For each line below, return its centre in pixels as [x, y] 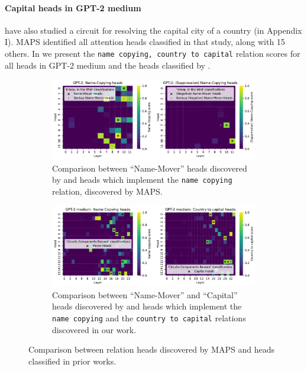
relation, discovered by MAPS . [107, 191]
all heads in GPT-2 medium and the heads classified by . [108, 65]
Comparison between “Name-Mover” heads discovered [150, 168]
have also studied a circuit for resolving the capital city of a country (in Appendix [153, 30]
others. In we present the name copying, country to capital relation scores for [153, 53]
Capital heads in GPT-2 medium [73, 7]
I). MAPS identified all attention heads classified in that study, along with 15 [145, 42]
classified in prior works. [72, 361]
